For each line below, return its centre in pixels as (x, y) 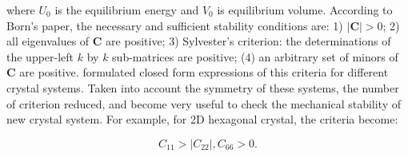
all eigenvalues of (48, 41)
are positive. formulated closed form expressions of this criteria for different (204, 72)
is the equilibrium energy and (127, 10)
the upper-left (40, 56)
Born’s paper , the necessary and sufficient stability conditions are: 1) (175, 25)
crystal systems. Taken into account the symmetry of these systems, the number (203, 87)
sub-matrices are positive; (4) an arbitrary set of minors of (255, 56)
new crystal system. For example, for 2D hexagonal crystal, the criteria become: (202, 119)
